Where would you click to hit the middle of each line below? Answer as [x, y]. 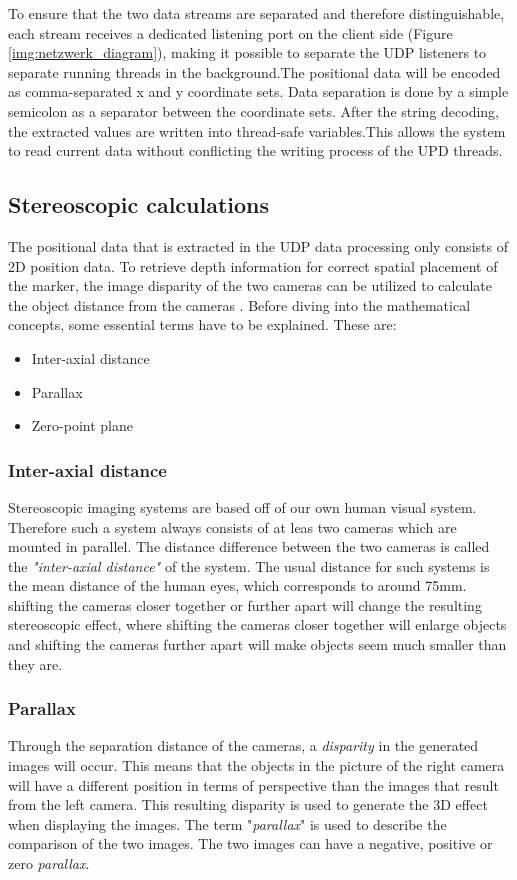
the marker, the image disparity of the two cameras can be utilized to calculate [250, 285]
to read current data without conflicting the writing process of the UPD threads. [255, 150]
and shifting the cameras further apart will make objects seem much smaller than [257, 644]
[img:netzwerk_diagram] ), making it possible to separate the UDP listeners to [247, 52]
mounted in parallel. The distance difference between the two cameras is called [249, 546]
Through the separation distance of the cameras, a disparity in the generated [243, 745]
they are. [35, 663]
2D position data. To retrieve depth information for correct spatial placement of [253, 265]
